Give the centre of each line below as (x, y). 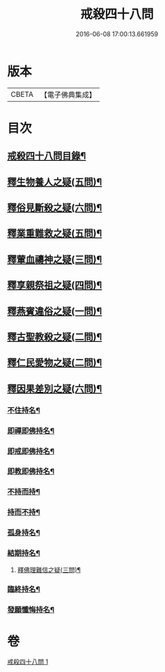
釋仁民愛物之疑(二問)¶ (55, 363)
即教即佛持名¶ (31, 471)
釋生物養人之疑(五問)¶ (55, 182)
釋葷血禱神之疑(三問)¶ (55, 259)
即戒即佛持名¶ (31, 451)
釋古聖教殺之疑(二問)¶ (55, 337)
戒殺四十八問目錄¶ (47, 156)
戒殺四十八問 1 (28, 662)
